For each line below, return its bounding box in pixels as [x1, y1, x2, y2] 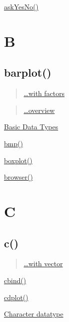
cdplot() [4, 292, 29, 302]
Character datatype [4, 309, 64, 319]
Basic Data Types [4, 121, 59, 132]
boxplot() [4, 155, 33, 165]
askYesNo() [4, 1, 39, 11]
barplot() [4, 65, 52, 80]
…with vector [23, 258, 63, 269]
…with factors [23, 88, 65, 99]
